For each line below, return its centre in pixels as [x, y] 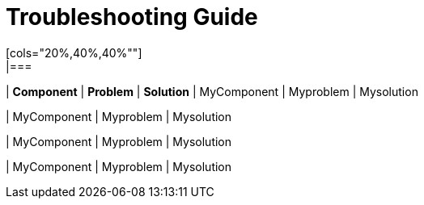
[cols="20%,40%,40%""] [74, 52]
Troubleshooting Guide [132, 17]
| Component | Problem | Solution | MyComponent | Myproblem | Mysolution [212, 91]
